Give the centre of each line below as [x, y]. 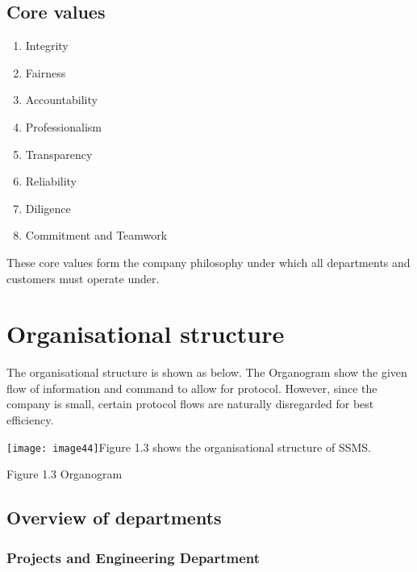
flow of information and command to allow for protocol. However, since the [192, 388]
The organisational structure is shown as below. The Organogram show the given [207, 372]
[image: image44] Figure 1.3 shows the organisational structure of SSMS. [189, 447]
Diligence [48, 208]
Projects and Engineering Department [133, 557]
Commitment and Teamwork [96, 235]
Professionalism [63, 126]
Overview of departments [114, 518]
